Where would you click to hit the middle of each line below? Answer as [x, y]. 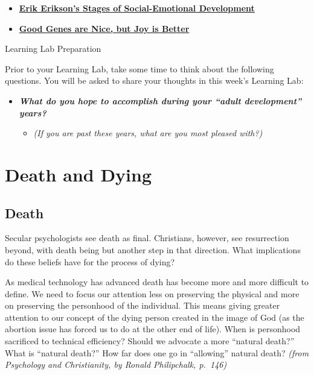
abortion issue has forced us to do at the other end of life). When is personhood [153, 329]
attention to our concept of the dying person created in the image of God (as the [155, 317]
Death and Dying [78, 174]
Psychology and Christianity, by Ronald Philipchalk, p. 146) [116, 364]
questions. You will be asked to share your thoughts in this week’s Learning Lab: [154, 80]
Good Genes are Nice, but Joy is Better [104, 28]
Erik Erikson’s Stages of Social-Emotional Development [137, 8]
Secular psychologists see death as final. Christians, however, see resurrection [147, 238]
